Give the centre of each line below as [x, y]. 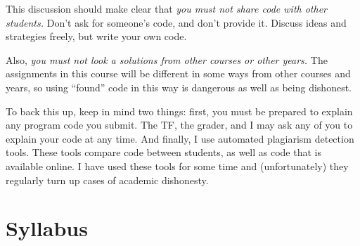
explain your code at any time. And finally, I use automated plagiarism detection [180, 138]
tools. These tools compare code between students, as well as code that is [163, 152]
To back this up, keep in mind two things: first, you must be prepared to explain [179, 111]
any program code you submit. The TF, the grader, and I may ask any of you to [179, 125]
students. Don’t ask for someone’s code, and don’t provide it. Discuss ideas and [176, 22]
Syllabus [47, 228]
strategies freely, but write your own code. [96, 36]
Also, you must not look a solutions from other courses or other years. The [167, 59]
